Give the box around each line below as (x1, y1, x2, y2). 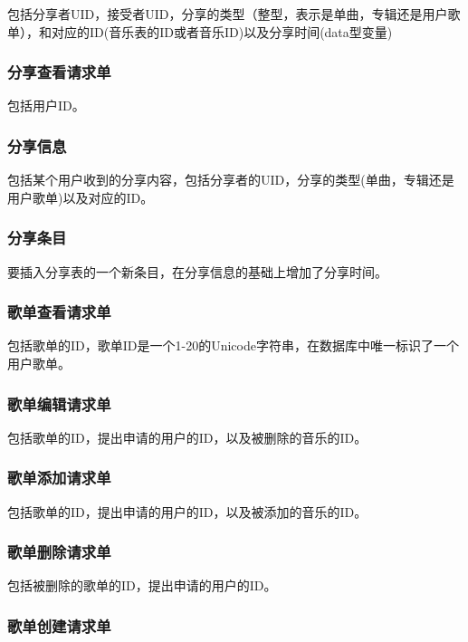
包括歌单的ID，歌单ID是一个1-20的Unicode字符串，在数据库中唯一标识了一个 (7, 336, 459, 355)
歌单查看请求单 (7, 301, 111, 323)
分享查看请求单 (7, 61, 111, 83)
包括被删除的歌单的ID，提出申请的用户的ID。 (7, 576, 277, 595)
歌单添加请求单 (7, 466, 111, 489)
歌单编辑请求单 (7, 392, 111, 415)
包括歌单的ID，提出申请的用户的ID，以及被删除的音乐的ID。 (7, 427, 368, 446)
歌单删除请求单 (7, 541, 111, 563)
